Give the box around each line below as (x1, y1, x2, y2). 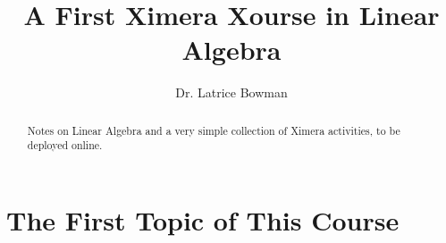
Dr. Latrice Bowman (175, 83, 288, 102)
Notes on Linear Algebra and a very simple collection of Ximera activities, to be (27, 122, 400, 138)
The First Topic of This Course (6, 202, 400, 239)
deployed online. (27, 138, 103, 153)
